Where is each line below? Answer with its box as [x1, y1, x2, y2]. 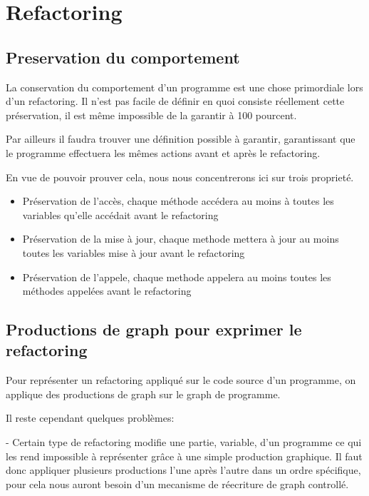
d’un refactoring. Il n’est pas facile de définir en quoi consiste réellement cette [6, 93, 345, 108]
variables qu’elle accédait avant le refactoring [22, 207, 219, 222]
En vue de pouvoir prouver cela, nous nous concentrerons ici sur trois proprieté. [6, 169, 354, 184]
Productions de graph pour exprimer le [6, 318, 302, 340]
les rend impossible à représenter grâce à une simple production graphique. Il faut [6, 448, 363, 463]
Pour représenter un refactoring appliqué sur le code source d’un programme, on [6, 373, 356, 388]
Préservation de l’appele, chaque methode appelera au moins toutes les [22, 269, 331, 284]
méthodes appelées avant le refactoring [22, 283, 192, 298]
